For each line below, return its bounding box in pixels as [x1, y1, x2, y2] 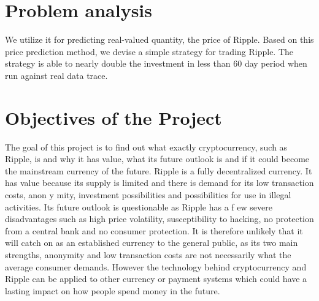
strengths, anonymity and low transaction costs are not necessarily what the [5, 248, 291, 261]
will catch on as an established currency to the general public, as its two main [5, 236, 298, 249]
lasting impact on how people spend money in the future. [5, 284, 220, 297]
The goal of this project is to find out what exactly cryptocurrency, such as [5, 140, 288, 153]
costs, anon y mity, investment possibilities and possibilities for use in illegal [5, 188, 291, 201]
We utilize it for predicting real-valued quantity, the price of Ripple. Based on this [5, 33, 314, 46]
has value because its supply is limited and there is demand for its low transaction [5, 176, 314, 189]
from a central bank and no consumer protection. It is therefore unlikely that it [5, 224, 303, 237]
